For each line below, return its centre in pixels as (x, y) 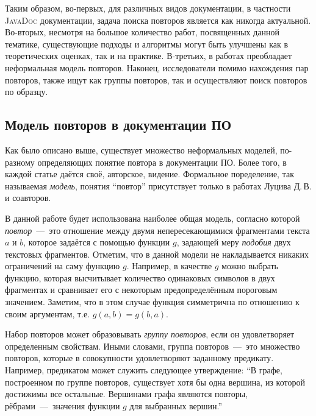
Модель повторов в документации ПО (118, 125)
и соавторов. (28, 198)
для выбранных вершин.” (176, 405)
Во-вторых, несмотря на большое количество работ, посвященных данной (142, 32)
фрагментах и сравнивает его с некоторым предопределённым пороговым (141, 290)
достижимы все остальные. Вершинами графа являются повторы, (127, 394)
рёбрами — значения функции (63, 405)
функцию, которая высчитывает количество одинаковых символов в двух (140, 277)
